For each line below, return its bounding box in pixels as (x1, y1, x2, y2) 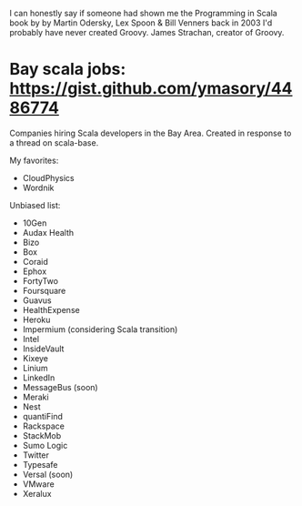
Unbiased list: (9, 199, 61, 210)
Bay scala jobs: (9, 59, 126, 80)
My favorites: (9, 155, 59, 166)
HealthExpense (22, 304, 80, 315)
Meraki (22, 391, 49, 402)
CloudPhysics (22, 172, 75, 183)
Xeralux (22, 488, 52, 499)
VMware (22, 478, 55, 490)
